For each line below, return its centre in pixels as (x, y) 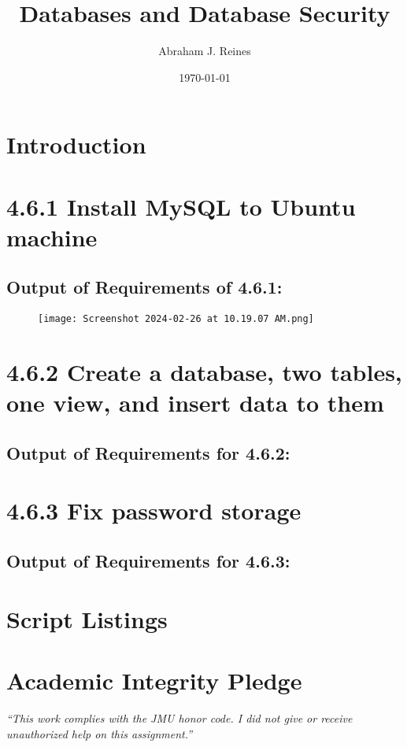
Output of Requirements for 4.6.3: (148, 561)
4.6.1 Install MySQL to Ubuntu (181, 206)
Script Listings (87, 618)
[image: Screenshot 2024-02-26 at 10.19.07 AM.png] (176, 319)
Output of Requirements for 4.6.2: (148, 452)
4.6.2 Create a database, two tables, (204, 372)
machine (52, 237)
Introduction (76, 144)
